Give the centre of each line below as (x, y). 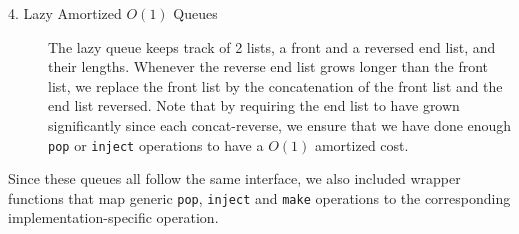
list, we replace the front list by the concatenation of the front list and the (275, 85)
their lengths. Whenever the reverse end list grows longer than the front (268, 66)
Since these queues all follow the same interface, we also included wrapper (234, 178)
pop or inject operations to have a (156, 144)
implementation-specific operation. (113, 217)
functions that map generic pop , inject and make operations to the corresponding (259, 197)
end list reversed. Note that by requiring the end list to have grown (254, 105)
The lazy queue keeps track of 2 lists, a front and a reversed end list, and (272, 46)
